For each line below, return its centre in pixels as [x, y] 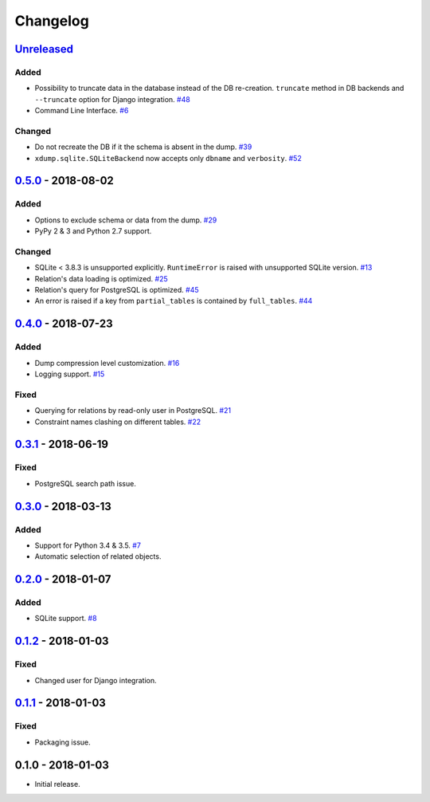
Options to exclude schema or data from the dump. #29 [126, 220]
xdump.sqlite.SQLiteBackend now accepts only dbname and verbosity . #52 [168, 158]
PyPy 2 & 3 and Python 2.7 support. [93, 231]
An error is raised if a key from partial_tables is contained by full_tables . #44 [174, 301]
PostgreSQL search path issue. [86, 483]
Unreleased [44, 49]
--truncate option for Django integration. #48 [112, 99]
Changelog [52, 21]
